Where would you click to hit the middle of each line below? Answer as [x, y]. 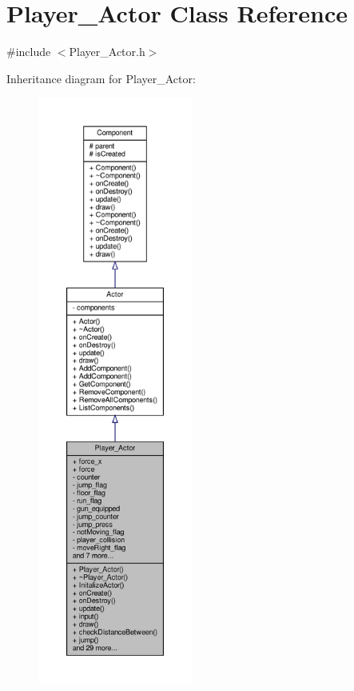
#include [29, 52]
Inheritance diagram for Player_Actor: [101, 78]
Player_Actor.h [107, 52]
